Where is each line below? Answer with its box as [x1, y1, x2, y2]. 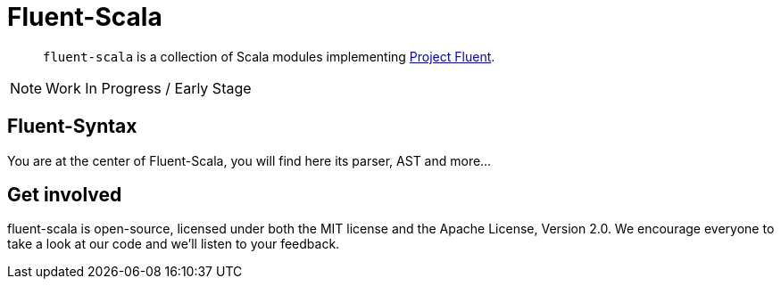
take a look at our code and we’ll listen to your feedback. [7, 236, 340, 252]
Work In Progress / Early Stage [46, 78, 252, 97]
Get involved [7, 184, 122, 207]
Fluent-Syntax [7, 115, 137, 138]
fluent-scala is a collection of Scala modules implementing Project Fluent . [43, 48, 495, 64]
